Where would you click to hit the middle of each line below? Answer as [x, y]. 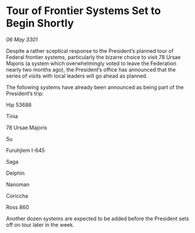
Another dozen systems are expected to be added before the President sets [97, 218]
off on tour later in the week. [40, 225]
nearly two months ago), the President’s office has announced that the [91, 69]
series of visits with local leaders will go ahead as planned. [77, 76]
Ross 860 [18, 207]
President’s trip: [25, 93]
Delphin [16, 173]
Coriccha [17, 195]
